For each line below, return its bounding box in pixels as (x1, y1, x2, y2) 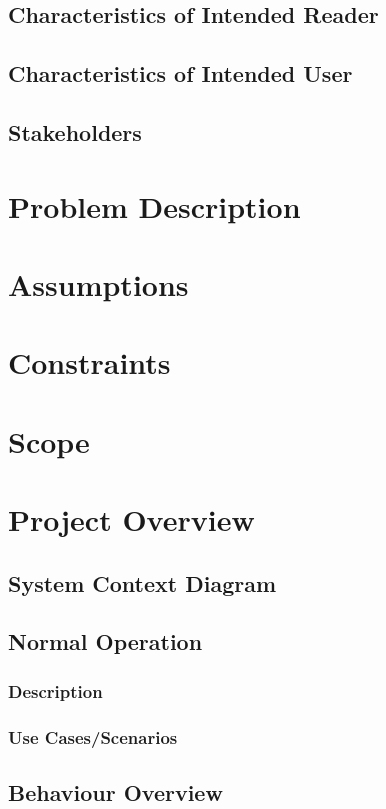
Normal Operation (8, 626, 203, 657)
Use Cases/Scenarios (8, 724, 178, 749)
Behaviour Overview (8, 776, 223, 807)
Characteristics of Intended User (8, 58, 353, 89)
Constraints (8, 342, 171, 383)
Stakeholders (8, 116, 142, 147)
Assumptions (8, 263, 189, 304)
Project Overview (8, 499, 255, 540)
